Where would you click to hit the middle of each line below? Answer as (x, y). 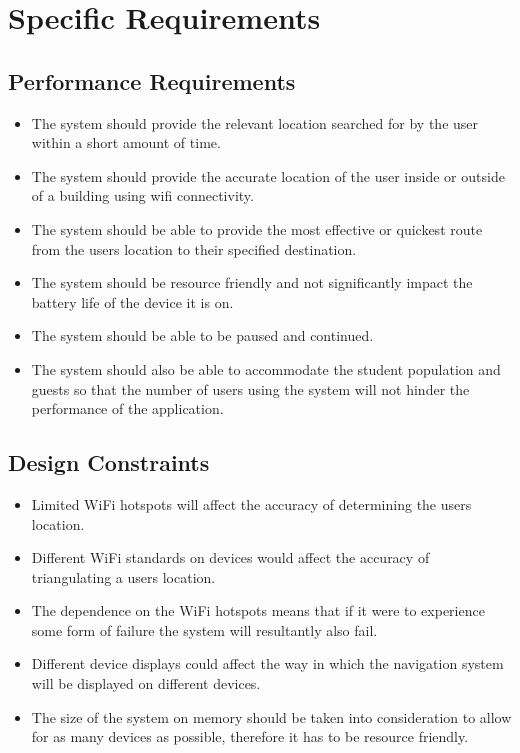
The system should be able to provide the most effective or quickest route (257, 228)
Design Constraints (109, 462)
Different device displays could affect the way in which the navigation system (267, 663)
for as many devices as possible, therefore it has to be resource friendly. (250, 736)
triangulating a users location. (123, 576)
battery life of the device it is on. (132, 301)
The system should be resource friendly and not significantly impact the (252, 282)
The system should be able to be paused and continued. (202, 335)
